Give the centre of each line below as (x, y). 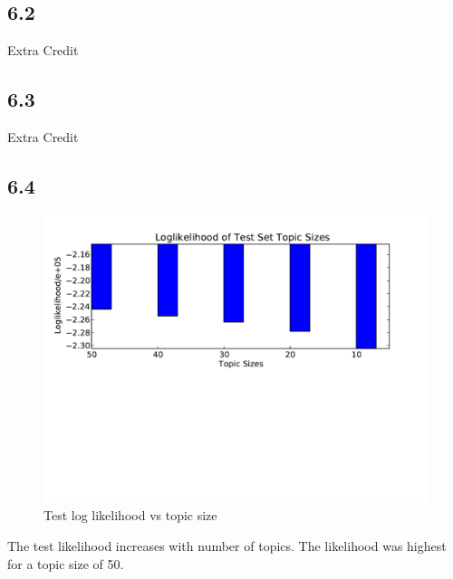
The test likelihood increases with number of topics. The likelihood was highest (227, 545)
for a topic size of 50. (66, 563)
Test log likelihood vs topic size (130, 515)
